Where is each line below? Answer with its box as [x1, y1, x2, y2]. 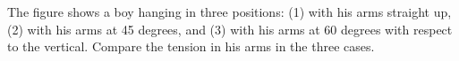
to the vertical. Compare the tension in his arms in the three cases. [7, 37, 375, 56]
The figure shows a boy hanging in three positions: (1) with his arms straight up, [7, 3, 452, 20]
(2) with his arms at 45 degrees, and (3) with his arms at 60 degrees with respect [7, 19, 453, 38]
